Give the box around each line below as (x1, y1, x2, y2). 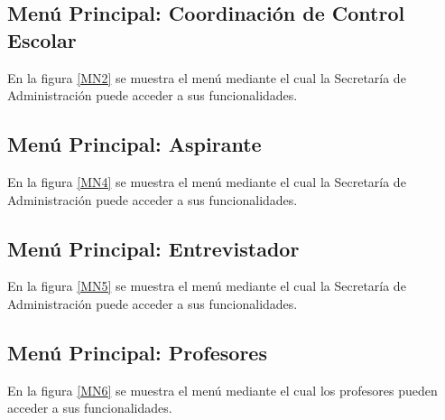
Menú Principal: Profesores (7, 338, 267, 366)
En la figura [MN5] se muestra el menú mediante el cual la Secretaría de (7, 276, 406, 295)
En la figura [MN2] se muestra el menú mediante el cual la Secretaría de (7, 68, 406, 87)
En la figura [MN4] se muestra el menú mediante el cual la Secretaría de (7, 172, 406, 191)
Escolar (7, 25, 77, 53)
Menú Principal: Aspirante (7, 130, 262, 158)
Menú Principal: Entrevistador (7, 234, 300, 262)
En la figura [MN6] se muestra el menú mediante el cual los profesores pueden (7, 380, 438, 399)
